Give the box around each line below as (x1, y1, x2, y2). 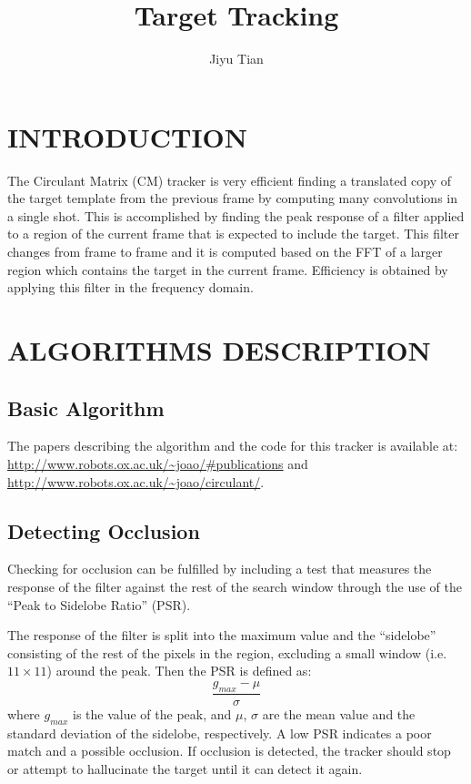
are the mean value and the (262, 704, 416, 723)
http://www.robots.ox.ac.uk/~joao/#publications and (7, 453, 308, 473)
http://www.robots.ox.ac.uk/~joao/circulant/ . (7, 472, 265, 491)
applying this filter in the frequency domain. (7, 278, 254, 297)
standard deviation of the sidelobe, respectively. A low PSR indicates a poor (7, 723, 432, 742)
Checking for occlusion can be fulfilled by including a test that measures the (7, 559, 432, 578)
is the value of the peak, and (73, 704, 232, 723)
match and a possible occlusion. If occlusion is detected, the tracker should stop (7, 741, 451, 760)
